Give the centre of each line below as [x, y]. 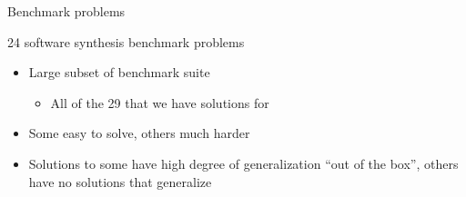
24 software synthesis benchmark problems [126, 41]
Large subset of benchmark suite [119, 72]
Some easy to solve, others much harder [139, 133]
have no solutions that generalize [120, 181]
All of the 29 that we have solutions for [160, 102]
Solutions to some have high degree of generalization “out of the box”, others [243, 163]
